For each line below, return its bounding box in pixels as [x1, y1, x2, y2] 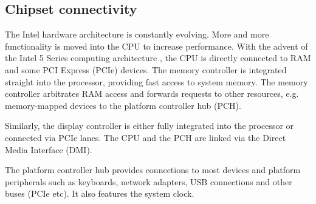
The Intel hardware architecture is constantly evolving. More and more [5, 28, 269, 41]
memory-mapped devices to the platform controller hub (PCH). [5, 99, 241, 111]
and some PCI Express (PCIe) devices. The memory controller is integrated [5, 63, 287, 76]
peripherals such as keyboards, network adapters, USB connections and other [5, 175, 292, 188]
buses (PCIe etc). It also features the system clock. [5, 187, 194, 200]
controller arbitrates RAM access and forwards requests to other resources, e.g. [5, 87, 299, 100]
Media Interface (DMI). [5, 143, 92, 156]
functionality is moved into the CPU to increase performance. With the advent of [5, 39, 308, 52]
